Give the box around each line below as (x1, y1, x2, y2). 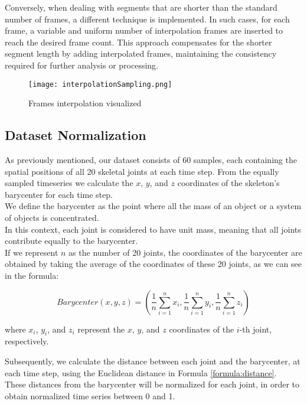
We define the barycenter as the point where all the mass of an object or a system (5, 200, 302, 212)
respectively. (5, 335, 49, 347)
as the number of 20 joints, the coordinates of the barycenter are (68, 246, 302, 258)
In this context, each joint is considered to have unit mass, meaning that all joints (5, 223, 301, 235)
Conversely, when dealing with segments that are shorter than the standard (5, 1, 277, 13)
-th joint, (239, 322, 272, 335)
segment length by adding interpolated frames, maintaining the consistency (5, 47, 277, 60)
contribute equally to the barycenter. (5, 234, 138, 247)
